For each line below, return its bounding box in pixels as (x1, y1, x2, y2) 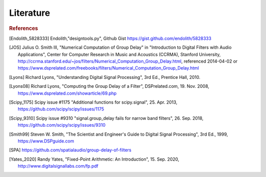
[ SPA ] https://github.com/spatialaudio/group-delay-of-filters (9, 147, 132, 153)
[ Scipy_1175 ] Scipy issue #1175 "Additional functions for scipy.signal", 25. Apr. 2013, (9, 99, 177, 105)
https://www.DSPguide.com (18, 138, 74, 144)
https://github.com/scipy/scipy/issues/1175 (18, 106, 104, 112)
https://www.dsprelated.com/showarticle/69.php (18, 90, 117, 96)
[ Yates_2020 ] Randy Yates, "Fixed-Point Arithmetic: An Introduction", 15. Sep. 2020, (9, 156, 179, 162)
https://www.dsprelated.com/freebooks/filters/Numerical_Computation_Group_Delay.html (18, 65, 199, 71)
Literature (9, 7, 50, 18)
